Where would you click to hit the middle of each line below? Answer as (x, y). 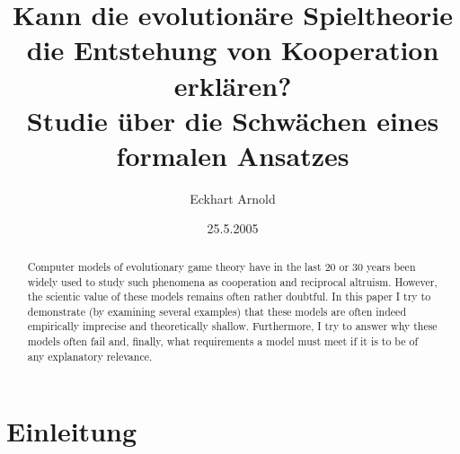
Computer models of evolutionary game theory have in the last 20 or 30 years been (221, 266)
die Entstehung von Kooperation (233, 50)
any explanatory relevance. (90, 356)
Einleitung (72, 431)
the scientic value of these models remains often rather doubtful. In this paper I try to (229, 297)
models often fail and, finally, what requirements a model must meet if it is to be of (223, 341)
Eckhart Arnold (233, 198)
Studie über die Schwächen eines (233, 120)
